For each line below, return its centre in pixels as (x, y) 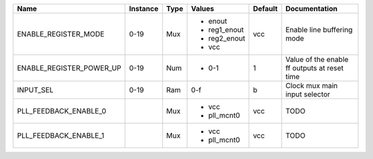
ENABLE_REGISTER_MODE (61, 34)
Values (202, 9)
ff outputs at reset (315, 68)
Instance (144, 9)
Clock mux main (312, 86)
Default (265, 9)
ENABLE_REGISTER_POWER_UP (69, 68)
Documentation (312, 9)
